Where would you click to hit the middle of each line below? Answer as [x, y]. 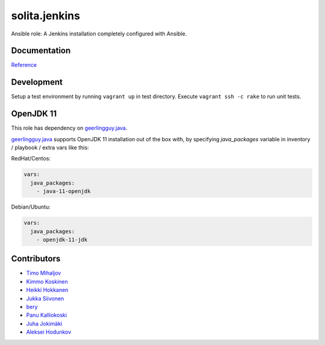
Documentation [41, 51]
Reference [24, 65]
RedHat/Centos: [31, 159]
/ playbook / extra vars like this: [50, 148]
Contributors [36, 259]
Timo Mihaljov [44, 273]
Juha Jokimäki [44, 323]
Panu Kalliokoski [47, 315]
